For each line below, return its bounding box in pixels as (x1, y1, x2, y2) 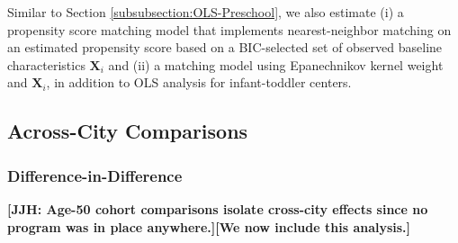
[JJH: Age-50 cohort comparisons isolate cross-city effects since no (7, 199, 428, 218)
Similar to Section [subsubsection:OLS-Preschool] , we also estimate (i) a (7, 3, 404, 21)
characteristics (7, 55, 85, 74)
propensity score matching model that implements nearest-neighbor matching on (7, 20, 452, 39)
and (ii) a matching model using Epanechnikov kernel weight (108, 55, 444, 74)
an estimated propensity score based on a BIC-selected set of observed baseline (7, 38, 443, 57)
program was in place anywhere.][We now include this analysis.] (7, 217, 411, 236)
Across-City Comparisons (7, 117, 248, 145)
